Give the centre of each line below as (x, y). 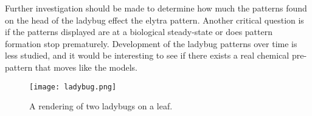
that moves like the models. (86, 67)
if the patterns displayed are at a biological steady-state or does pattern (139, 32)
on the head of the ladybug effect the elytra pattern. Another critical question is (154, 20)
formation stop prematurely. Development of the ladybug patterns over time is (151, 43)
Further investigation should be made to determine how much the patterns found (156, 8)
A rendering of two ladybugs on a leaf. (101, 106)
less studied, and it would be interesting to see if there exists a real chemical (147, 55)
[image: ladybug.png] (73, 87)
